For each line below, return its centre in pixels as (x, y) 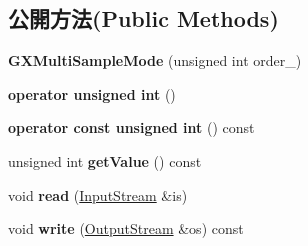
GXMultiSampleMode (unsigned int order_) (155, 60)
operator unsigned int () (92, 93)
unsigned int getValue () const (105, 160)
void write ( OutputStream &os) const (126, 228)
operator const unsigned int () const (131, 127)
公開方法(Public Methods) (143, 18)
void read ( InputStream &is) (98, 194)
